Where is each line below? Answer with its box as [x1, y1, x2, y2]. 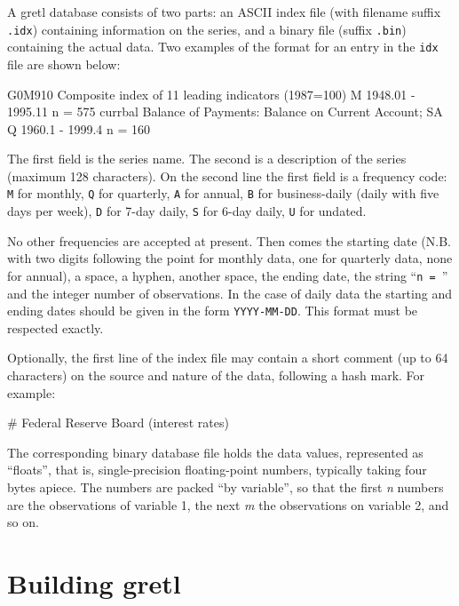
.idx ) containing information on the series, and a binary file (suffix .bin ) [7, 20, 407, 38]
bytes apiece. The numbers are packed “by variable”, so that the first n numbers [7, 478, 444, 497]
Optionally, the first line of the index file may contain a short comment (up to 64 [7, 348, 448, 367]
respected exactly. [7, 318, 104, 337]
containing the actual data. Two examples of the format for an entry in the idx [7, 37, 439, 56]
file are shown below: [7, 54, 121, 73]
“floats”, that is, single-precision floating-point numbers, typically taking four [7, 460, 427, 479]
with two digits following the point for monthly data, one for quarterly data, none [7, 249, 453, 267]
